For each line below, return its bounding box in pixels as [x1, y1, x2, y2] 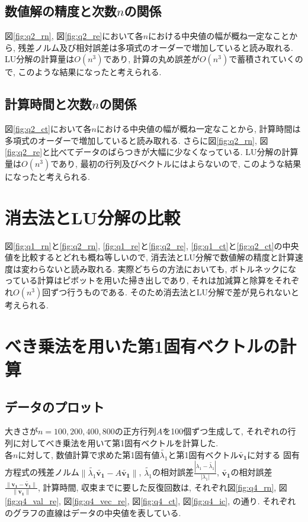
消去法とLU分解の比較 [5, 205, 181, 229]
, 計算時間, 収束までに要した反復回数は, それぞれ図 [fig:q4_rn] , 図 [38, 481, 287, 493]
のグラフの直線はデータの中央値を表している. [5, 506, 181, 518]
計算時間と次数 [5, 95, 92, 113]
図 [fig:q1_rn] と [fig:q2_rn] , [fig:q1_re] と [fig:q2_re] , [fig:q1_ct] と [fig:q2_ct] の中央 [5, 239, 299, 252]
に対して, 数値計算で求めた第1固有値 [18, 448, 160, 460]
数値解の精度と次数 [5, 2, 117, 20]
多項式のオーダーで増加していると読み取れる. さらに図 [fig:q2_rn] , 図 [5, 134, 268, 146]
